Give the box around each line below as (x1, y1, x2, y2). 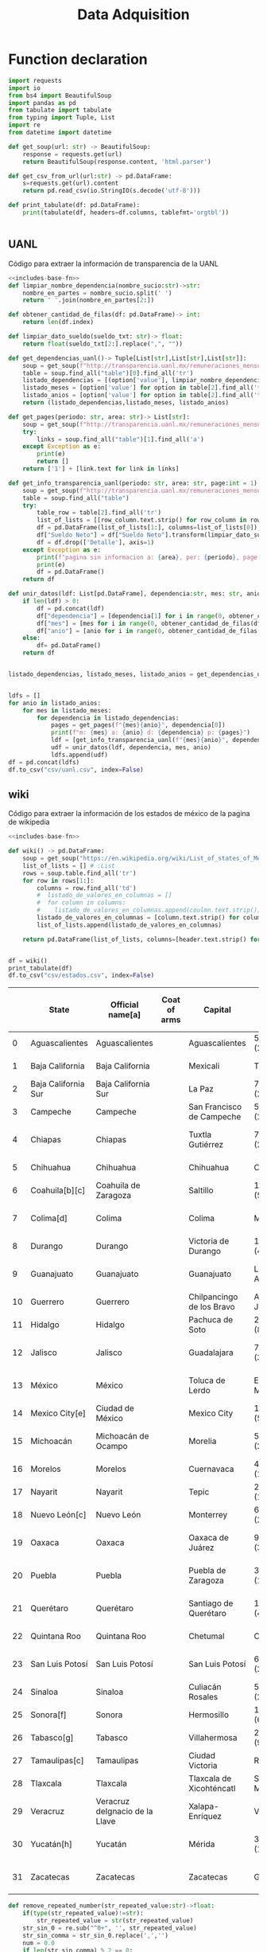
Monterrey (188, 1509, 228, 1521)
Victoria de (188, 1236, 230, 1247)
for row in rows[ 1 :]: (22, 876, 94, 884)
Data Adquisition (76, 6, 191, 24)
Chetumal (188, 1630, 225, 1642)
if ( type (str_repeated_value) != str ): (22, 1909, 145, 1918)
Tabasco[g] (30, 1732, 74, 1743)
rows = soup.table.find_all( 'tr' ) (22, 869, 137, 877)
